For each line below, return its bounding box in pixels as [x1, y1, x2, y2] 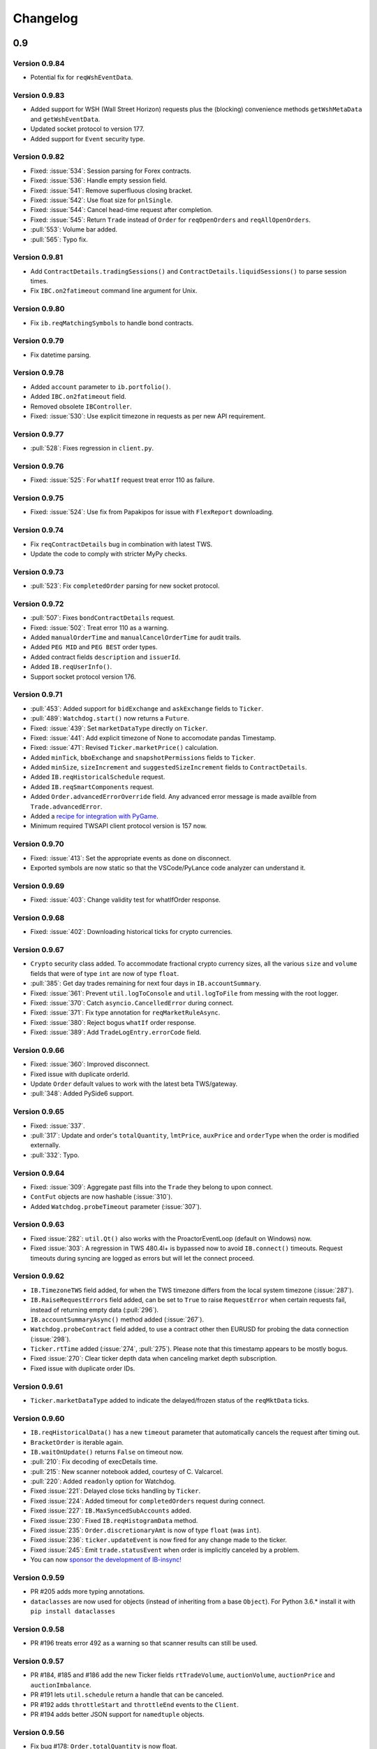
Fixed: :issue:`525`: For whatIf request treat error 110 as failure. [30, 476, 215, 484]
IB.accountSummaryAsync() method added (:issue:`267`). [30, 1315, 205, 1324]
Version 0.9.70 [13, 840, 64, 849]
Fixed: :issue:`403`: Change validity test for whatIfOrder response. [30, 895, 221, 904]
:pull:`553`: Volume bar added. [30, 225, 118, 234]
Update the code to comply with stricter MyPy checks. [30, 549, 188, 558]
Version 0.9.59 [13, 1573, 65, 1582]
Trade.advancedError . [30, 802, 103, 811]
